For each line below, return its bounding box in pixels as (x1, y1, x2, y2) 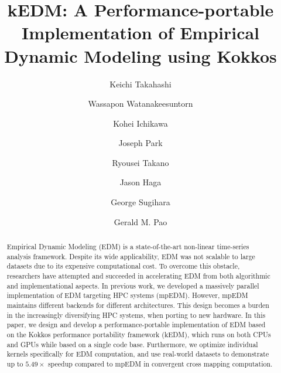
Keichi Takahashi (109, 77, 172, 90)
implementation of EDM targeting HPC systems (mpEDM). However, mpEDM (6, 290, 248, 300)
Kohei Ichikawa (113, 117, 168, 129)
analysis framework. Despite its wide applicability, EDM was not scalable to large (6, 251, 255, 261)
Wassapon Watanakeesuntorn (88, 97, 193, 110)
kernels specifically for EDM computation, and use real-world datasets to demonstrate (6, 349, 269, 359)
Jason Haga (119, 176, 162, 188)
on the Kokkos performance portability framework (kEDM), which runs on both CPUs (6, 329, 271, 339)
